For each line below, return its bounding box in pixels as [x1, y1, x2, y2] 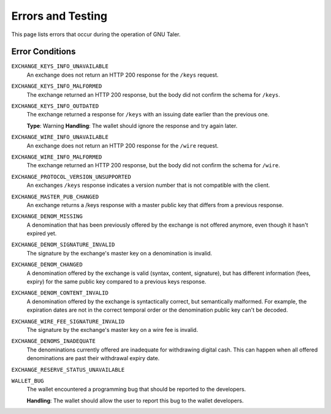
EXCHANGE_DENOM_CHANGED [11, 261, 83, 268]
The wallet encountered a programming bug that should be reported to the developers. [26, 386, 246, 393]
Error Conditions [11, 47, 76, 57]
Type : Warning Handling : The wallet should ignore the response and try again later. [26, 122, 238, 129]
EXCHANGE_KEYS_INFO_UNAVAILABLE [11, 63, 108, 70]
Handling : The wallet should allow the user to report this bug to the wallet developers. [26, 397, 244, 404]
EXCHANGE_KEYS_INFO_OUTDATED [11, 103, 99, 110]
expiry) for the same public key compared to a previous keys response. [26, 278, 207, 285]
